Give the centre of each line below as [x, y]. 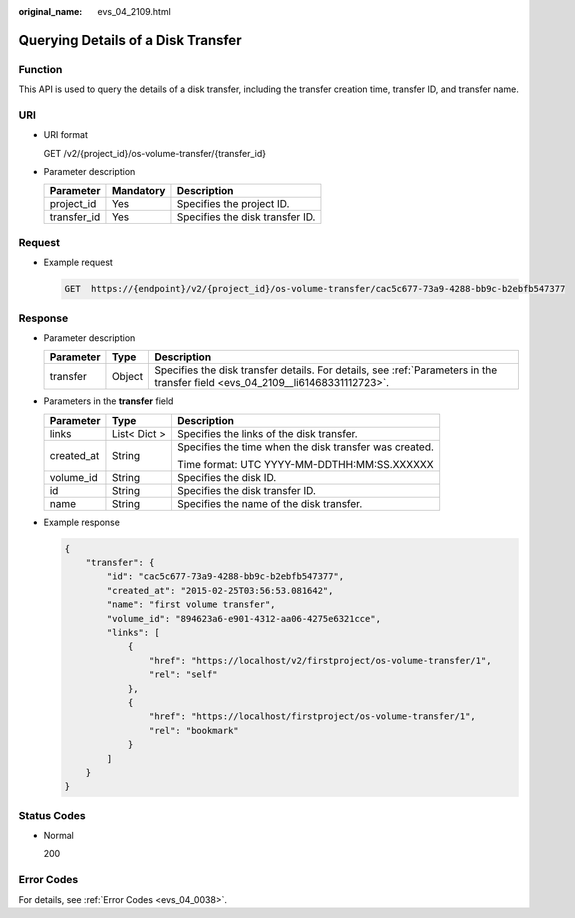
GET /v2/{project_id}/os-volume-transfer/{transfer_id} [155, 153]
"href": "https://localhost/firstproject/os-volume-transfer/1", [312, 716]
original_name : [50, 11]
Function [40, 69]
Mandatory [138, 191]
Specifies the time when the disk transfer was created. [305, 447]
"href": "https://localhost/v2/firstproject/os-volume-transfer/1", [320, 660]
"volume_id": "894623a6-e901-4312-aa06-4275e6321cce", [244, 618]
